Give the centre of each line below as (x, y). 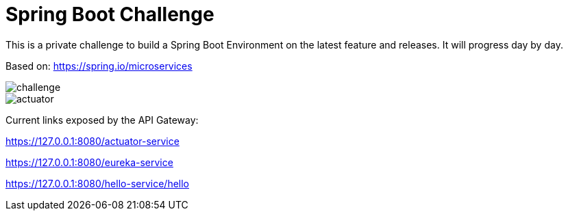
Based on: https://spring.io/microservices (99, 66)
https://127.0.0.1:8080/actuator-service (92, 141)
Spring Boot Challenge (110, 14)
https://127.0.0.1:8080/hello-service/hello (97, 183)
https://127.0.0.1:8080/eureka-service (89, 162)
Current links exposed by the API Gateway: (102, 120)
